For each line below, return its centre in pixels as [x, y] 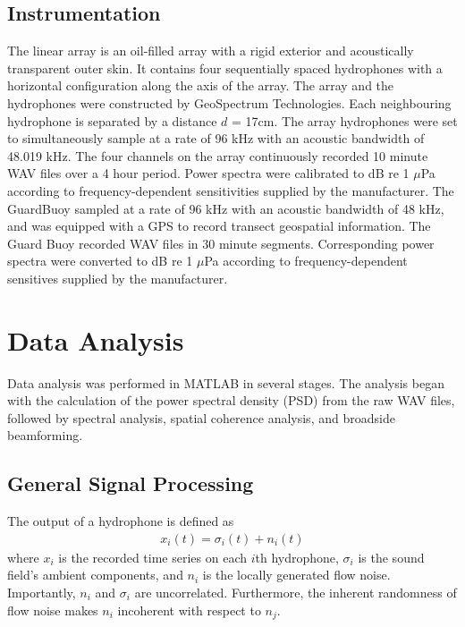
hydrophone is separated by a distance [112, 120]
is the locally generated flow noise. [296, 575]
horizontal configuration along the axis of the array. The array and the [201, 85]
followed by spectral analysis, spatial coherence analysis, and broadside [201, 417]
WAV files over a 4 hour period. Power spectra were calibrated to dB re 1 [208, 173]
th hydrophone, [297, 557]
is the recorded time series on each [153, 557]
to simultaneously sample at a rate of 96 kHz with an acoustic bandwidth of [216, 138]
